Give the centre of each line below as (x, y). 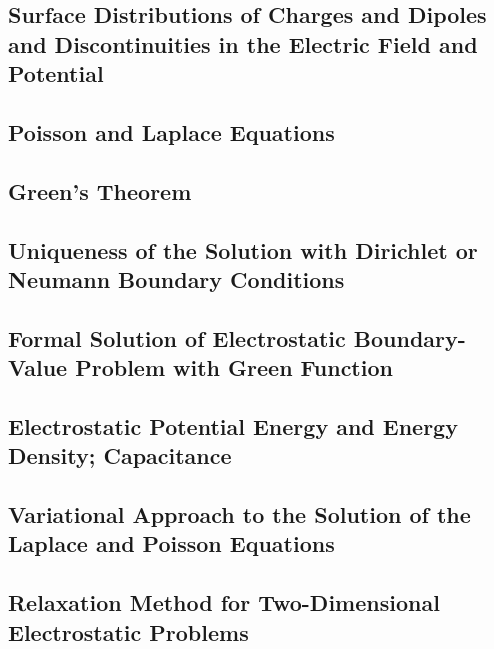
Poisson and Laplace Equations (171, 131)
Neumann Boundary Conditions (176, 278)
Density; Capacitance (120, 455)
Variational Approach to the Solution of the (239, 514)
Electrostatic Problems (128, 631)
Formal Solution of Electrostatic (177, 337)
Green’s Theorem (100, 190)
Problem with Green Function (234, 367)
